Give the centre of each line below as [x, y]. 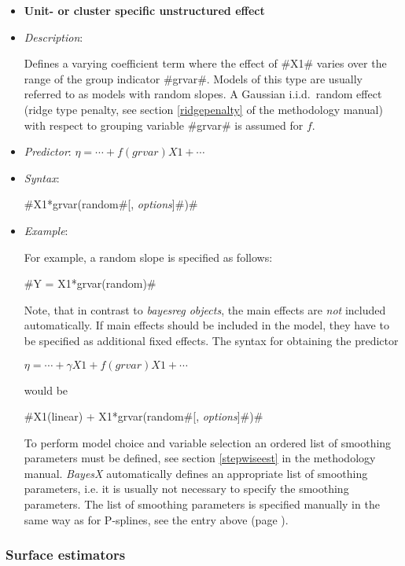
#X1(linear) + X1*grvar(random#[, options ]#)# [144, 416]
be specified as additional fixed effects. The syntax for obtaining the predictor [211, 340]
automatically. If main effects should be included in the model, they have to [206, 325]
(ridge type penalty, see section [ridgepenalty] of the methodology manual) [203, 109]
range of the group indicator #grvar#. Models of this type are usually [193, 78]
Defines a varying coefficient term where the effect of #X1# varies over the [205, 63]
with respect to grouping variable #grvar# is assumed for [164, 125]
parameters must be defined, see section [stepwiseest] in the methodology [200, 458]
